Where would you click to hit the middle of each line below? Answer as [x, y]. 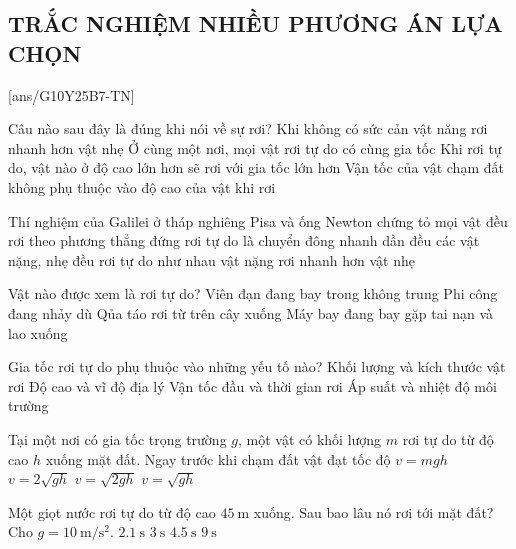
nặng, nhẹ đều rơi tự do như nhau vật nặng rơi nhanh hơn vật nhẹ [211, 259]
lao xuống [38, 332]
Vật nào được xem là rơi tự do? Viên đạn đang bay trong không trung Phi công [253, 293]
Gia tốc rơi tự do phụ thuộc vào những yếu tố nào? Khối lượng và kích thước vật [257, 366]
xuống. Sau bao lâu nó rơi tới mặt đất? [373, 511]
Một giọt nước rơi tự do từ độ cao [112, 511]
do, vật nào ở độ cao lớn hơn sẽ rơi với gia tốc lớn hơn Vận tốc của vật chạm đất [256, 167]
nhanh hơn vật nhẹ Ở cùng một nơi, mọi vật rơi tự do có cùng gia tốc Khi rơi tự [255, 147]
